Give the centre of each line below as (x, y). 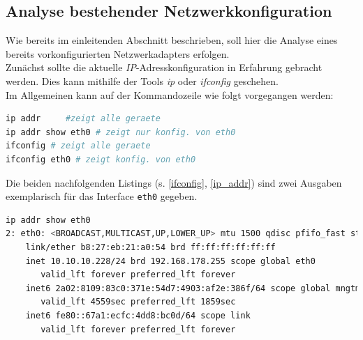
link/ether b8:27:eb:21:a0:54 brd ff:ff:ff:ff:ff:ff (150, 247)
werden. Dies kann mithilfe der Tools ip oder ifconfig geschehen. (142, 80)
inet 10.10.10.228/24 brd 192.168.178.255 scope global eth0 (170, 261)
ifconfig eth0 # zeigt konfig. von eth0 (101, 159)
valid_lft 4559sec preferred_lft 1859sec (138, 302)
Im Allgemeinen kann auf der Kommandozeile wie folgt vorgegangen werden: (170, 94)
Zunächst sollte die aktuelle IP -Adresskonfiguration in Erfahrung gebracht (164, 67)
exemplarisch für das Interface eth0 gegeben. (102, 196)
